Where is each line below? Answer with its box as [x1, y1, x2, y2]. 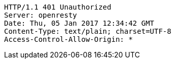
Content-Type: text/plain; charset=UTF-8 [4, 27, 171, 35]
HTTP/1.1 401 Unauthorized [4, 3, 111, 11]
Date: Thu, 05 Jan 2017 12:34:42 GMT [4, 19, 155, 27]
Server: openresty [4, 11, 77, 19]
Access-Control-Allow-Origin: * [4, 35, 133, 43]
